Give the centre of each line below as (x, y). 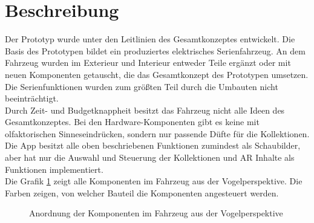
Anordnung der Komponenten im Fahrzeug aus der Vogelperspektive (156, 213)
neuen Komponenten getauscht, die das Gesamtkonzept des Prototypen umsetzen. (157, 74)
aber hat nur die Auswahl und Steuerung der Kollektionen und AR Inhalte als (150, 157)
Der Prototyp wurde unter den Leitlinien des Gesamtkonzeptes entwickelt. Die (150, 39)
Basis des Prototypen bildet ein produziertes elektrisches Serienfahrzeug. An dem (155, 50)
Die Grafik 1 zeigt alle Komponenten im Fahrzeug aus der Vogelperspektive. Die (154, 181)
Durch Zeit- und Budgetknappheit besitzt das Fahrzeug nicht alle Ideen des (145, 110)
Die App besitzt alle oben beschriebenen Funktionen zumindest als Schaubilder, (153, 145)
